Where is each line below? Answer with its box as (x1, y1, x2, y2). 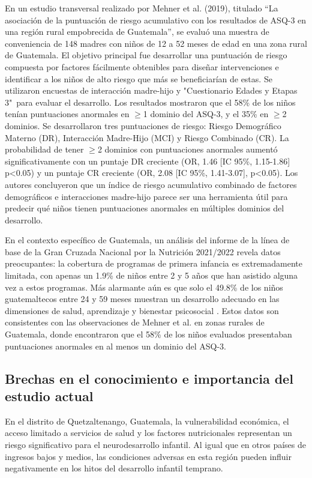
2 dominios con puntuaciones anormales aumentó (97, 143, 278, 156)
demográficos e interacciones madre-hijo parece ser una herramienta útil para (5, 190, 288, 202)
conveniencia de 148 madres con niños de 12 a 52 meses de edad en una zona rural (5, 37, 307, 49)
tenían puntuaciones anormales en (5, 107, 130, 120)
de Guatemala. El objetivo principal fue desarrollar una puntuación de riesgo (5, 49, 287, 61)
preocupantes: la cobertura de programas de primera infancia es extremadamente (5, 257, 302, 270)
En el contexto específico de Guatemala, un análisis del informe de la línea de (5, 234, 290, 246)
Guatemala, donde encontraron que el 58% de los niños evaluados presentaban (5, 328, 292, 340)
